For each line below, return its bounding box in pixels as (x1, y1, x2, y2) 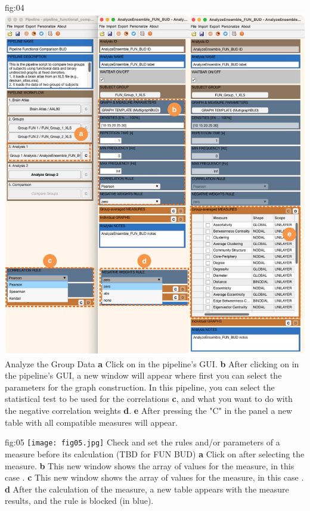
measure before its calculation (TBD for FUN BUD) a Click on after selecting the (5, 447, 305, 460)
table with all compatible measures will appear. (5, 416, 178, 428)
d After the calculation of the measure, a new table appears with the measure (5, 482, 289, 495)
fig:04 (5, 1, 24, 13)
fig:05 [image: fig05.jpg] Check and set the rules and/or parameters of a (5, 436, 280, 448)
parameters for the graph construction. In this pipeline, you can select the (5, 380, 275, 393)
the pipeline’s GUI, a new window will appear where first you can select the (5, 369, 282, 382)
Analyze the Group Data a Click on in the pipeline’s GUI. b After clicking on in (5, 357, 299, 370)
